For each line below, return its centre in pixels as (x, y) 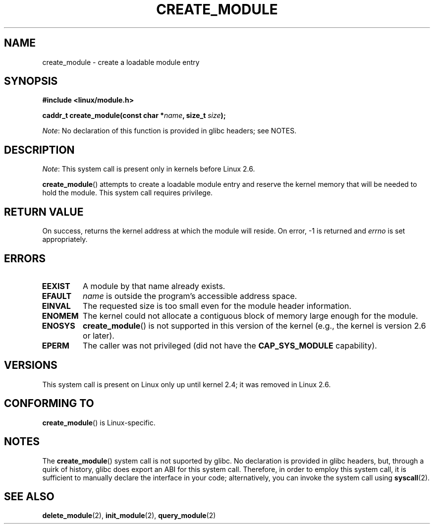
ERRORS (25, 258)
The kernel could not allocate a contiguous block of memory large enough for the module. (250, 316)
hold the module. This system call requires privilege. (128, 193)
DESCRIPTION (39, 150)
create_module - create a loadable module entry (121, 62)
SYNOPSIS (31, 81)
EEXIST (56, 286)
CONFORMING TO (49, 404)
